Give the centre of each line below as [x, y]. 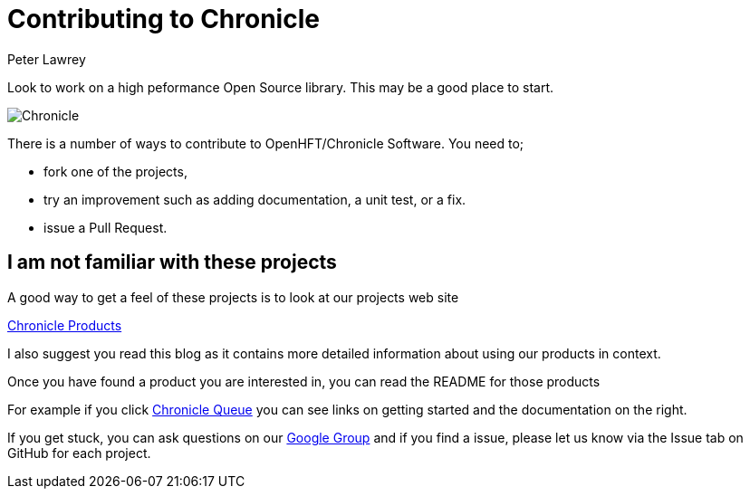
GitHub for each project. [79, 453]
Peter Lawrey [47, 59]
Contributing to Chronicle [163, 19]
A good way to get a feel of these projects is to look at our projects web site [233, 297]
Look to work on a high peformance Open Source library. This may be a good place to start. [281, 87]
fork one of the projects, [115, 171]
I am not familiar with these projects [172, 262]
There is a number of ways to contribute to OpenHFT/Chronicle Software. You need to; [266, 143]
